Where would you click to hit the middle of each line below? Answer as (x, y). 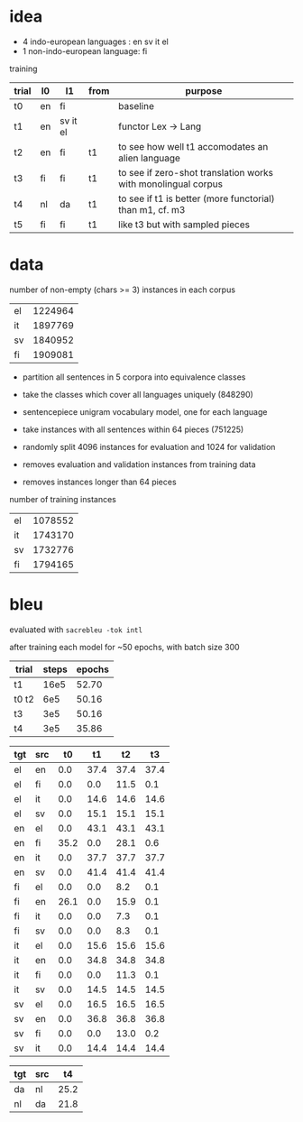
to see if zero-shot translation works (196, 172)
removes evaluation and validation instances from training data (139, 464)
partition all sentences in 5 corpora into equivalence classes (134, 377)
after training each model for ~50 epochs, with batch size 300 (125, 647)
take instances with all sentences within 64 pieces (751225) (133, 429)
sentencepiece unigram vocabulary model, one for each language (145, 411)
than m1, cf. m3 (152, 209)
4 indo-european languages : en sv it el (95, 41)
